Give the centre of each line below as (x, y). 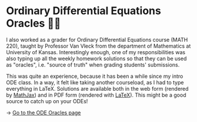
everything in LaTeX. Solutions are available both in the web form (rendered (98, 88)
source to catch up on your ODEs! (47, 101)
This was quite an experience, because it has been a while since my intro (95, 76)
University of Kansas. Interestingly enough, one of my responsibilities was (96, 52)
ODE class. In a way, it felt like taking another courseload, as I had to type (95, 82)
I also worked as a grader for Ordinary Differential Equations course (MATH (97, 39)
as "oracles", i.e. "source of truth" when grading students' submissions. (93, 65)
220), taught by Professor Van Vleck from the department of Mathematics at (98, 46)
